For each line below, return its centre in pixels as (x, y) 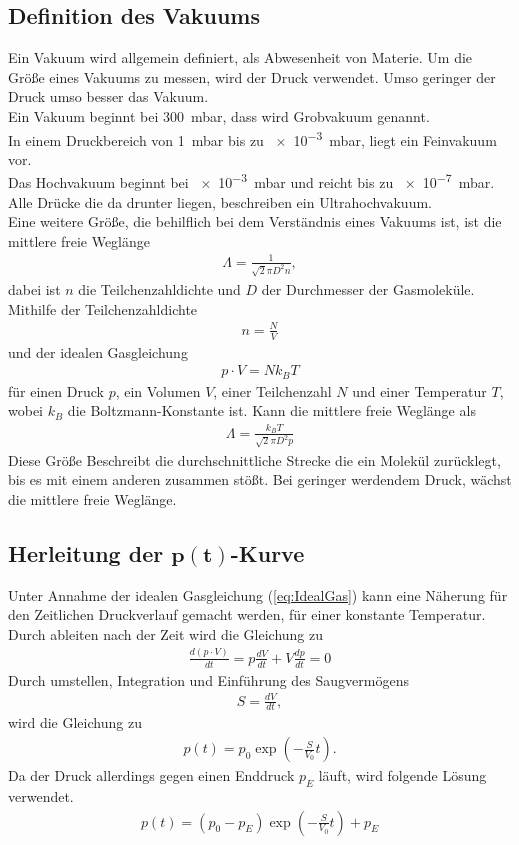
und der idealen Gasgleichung (98, 351)
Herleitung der (86, 552)
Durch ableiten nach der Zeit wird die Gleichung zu (166, 633)
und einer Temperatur (419, 390)
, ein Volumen (158, 390)
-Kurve (267, 552)
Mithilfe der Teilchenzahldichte (103, 308)
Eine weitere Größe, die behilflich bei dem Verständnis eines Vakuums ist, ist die (255, 221)
